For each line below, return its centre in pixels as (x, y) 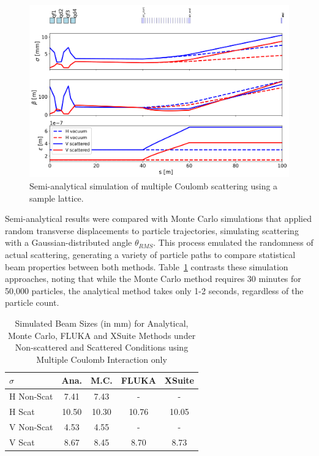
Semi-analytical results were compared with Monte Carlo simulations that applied (158, 218)
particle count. (32, 302)
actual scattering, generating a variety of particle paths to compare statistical (150, 254)
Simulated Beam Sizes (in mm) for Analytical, (102, 323)
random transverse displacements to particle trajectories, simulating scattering (152, 230)
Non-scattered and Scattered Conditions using (102, 347)
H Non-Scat (31, 396)
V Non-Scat (31, 426)
